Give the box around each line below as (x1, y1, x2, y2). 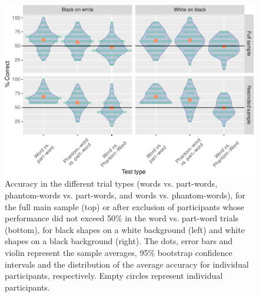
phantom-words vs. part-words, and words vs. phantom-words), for (5, 188, 245, 201)
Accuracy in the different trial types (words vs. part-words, (5, 177, 218, 190)
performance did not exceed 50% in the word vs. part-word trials (5, 212, 239, 224)
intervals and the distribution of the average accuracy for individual (5, 258, 249, 270)
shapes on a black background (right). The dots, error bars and (5, 235, 233, 247)
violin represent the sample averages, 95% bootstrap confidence (5, 246, 233, 258)
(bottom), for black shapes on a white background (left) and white (5, 223, 245, 235)
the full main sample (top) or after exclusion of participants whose (5, 200, 244, 212)
